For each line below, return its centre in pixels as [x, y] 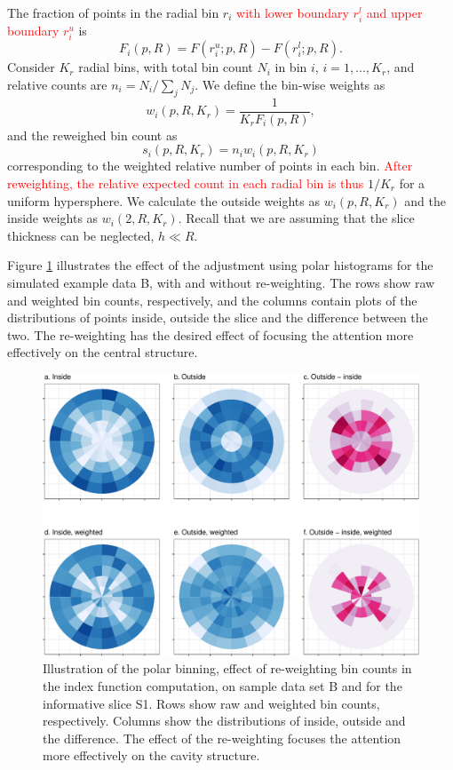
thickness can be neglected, [81, 235]
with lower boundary [293, 12]
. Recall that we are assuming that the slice [296, 218]
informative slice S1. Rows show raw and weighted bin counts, [211, 703]
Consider [31, 67]
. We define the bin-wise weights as [290, 84]
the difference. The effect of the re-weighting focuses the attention [222, 738]
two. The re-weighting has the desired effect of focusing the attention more [211, 334]
